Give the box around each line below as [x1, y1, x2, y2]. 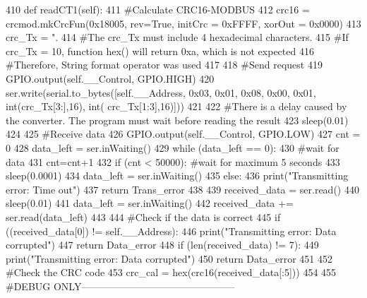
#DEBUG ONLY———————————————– [6, 278, 235, 293]
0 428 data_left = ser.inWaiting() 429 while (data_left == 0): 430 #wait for [6, 140, 339, 155]
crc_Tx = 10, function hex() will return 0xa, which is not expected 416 [6, 43, 314, 58]
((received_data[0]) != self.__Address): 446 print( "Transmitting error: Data [6, 223, 337, 238]
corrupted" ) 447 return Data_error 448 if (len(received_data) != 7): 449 [6, 237, 319, 252]
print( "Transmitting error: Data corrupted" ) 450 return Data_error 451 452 [6, 251, 332, 266]
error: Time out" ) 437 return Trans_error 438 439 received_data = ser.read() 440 [6, 181, 359, 196]
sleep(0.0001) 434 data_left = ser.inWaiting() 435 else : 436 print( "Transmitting [6, 168, 349, 183]
